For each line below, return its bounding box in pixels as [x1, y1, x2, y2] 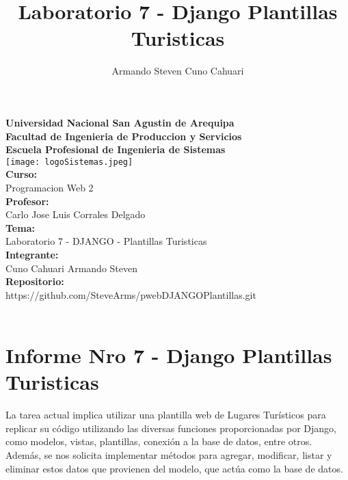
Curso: [5, 167, 38, 181]
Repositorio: [5, 274, 64, 289]
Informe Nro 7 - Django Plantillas [5, 341, 332, 369]
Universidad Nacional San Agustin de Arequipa [5, 115, 235, 129]
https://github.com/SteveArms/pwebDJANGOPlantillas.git [5, 287, 256, 302]
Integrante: [5, 247, 59, 261]
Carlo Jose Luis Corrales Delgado [5, 207, 146, 222]
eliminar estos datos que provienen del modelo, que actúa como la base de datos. [5, 461, 343, 475]
